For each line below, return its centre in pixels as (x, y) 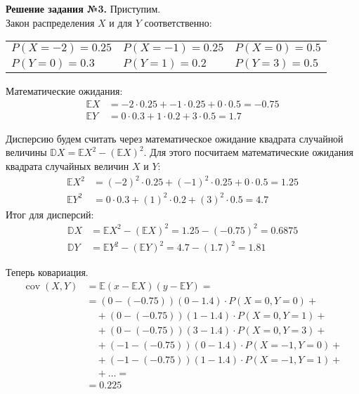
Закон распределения (50, 22)
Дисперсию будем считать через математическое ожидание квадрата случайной (175, 138)
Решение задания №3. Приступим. (83, 8)
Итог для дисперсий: (50, 214)
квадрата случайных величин (67, 166)
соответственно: (178, 22)
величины (26, 152)
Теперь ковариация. (47, 272)
